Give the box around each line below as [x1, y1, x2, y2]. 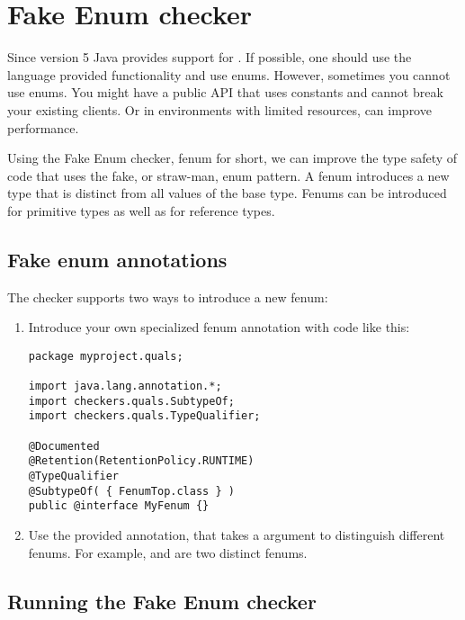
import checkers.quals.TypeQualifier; [28, 409, 261, 423]
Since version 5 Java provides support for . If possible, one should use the [7, 48, 412, 67]
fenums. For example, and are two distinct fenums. [28, 543, 308, 562]
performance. [7, 118, 79, 137]
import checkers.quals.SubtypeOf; [28, 394, 235, 408]
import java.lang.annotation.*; [28, 380, 222, 393]
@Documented [28, 439, 100, 453]
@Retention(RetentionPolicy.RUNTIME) [28, 454, 255, 468]
